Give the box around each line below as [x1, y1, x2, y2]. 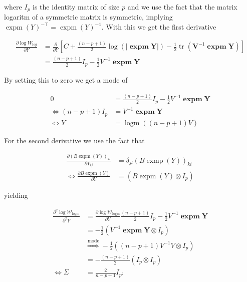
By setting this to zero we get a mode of [4, 75, 128, 85]
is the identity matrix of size [33, 2, 120, 12]
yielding [4, 189, 28, 200]
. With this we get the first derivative [101, 22, 216, 32]
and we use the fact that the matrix [127, 2, 237, 12]
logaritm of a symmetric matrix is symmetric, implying [4, 12, 173, 22]
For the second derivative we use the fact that [4, 135, 145, 145]
